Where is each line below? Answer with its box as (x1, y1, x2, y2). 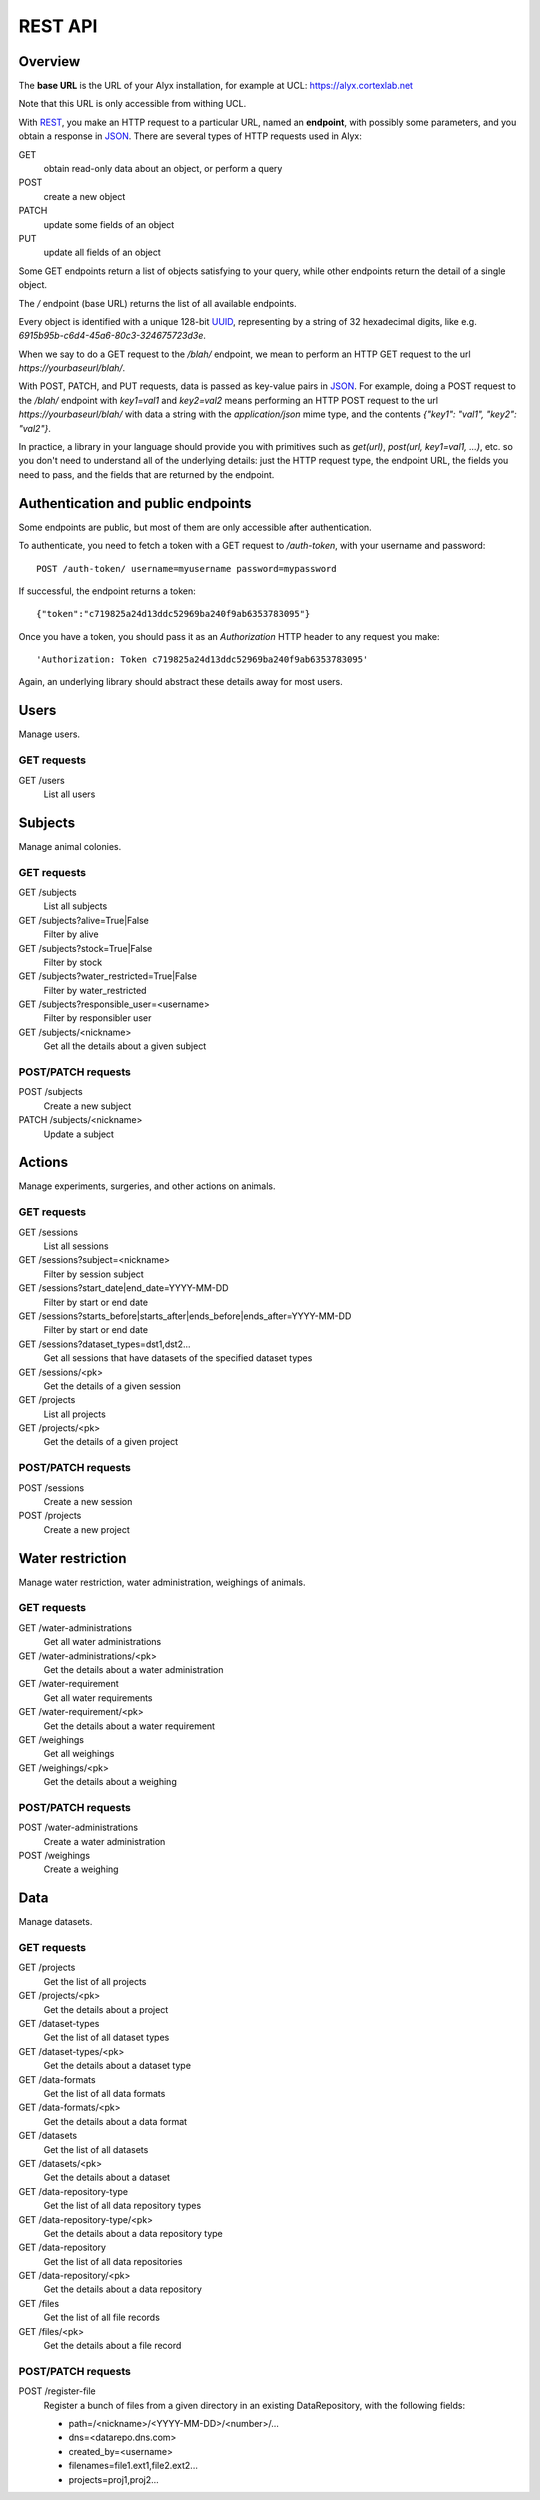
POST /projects (18, 1510, 82, 1522)
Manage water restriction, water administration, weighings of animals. (18, 1576, 306, 1588)
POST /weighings (18, 1850, 90, 1862)
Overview (18, 53, 81, 70)
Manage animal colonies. (18, 840, 122, 852)
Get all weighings (43, 1748, 115, 1760)
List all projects (43, 1408, 107, 1420)
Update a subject (43, 1128, 115, 1140)
